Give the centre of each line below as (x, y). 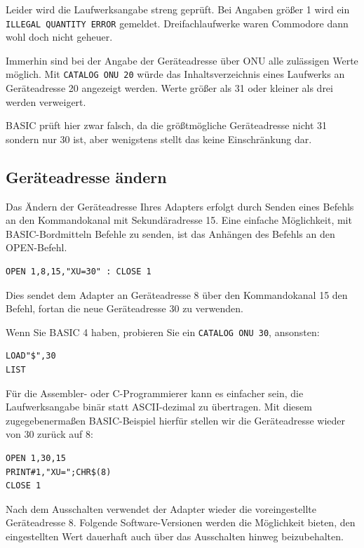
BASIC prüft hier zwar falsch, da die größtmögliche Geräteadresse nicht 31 (167, 125)
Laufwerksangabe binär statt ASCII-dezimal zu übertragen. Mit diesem (159, 407)
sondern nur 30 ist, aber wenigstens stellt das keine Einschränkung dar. (159, 139)
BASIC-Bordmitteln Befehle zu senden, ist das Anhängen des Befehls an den (170, 233)
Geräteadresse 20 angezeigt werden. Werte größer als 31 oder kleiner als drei (169, 88)
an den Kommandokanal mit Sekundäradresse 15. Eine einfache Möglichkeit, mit (179, 220)
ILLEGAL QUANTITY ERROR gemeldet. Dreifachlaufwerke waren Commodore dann (177, 23)
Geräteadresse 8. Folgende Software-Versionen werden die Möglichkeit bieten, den (181, 522)
